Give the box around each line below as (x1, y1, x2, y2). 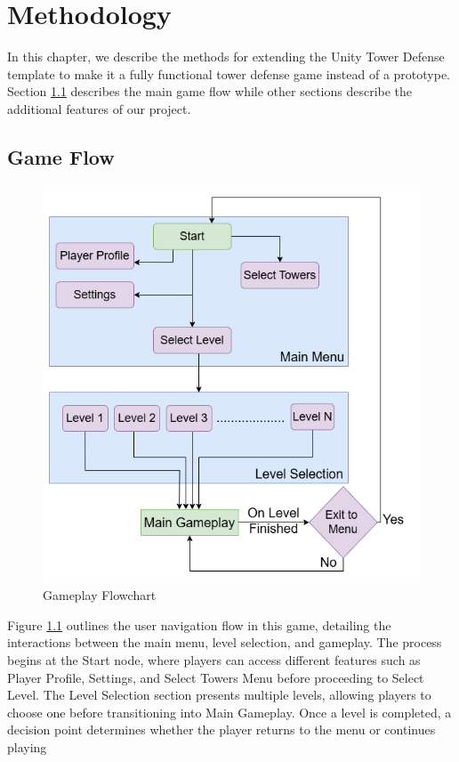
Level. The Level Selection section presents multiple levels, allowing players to (7, 685, 431, 704)
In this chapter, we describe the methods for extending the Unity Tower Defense (7, 47, 445, 66)
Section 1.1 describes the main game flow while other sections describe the (7, 82, 413, 101)
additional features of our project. (7, 99, 191, 118)
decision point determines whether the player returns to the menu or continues (7, 720, 436, 739)
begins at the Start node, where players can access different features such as (7, 650, 421, 669)
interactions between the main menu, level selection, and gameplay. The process (7, 633, 442, 652)
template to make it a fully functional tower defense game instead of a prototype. (7, 64, 450, 83)
